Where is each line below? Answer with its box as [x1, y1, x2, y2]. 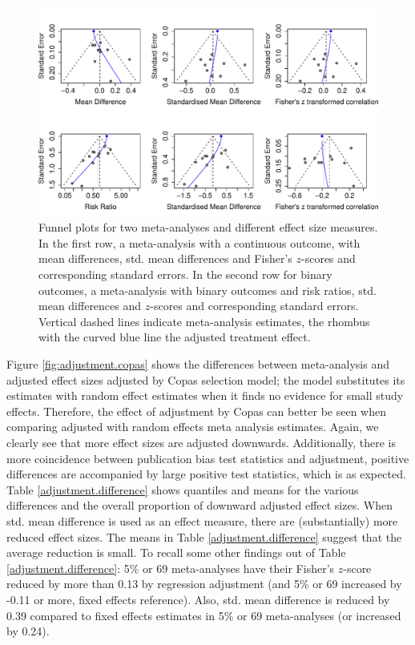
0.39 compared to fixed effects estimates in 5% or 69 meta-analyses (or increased [6, 607, 401, 623]
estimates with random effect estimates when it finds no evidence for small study [6, 387, 404, 404]
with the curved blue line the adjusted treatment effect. [38, 329, 311, 345]
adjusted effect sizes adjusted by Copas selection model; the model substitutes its [6, 371, 405, 388]
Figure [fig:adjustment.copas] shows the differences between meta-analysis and [6, 356, 389, 373]
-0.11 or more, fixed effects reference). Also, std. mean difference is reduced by [6, 591, 390, 607]
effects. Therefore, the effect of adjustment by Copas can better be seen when [6, 402, 387, 419]
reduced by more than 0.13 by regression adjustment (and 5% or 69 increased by [6, 575, 402, 592]
